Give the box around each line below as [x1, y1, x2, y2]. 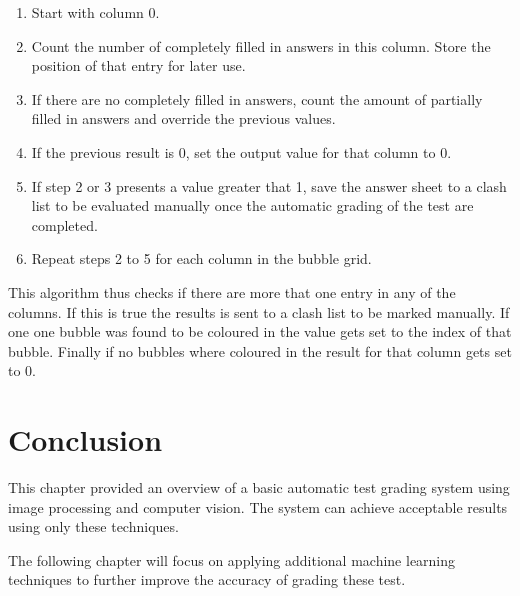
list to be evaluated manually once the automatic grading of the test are [31, 195, 474, 216]
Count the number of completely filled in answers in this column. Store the [31, 35, 491, 56]
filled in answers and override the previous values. [31, 108, 336, 129]
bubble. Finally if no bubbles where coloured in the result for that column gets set [8, 340, 512, 361]
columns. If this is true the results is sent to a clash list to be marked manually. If [8, 301, 510, 322]
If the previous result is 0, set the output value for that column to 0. [31, 141, 452, 162]
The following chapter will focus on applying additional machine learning [8, 549, 456, 570]
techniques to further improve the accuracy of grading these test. [8, 569, 406, 590]
